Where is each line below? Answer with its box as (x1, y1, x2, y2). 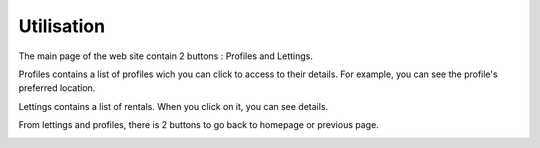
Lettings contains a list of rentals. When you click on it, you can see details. (18, 100, 329, 112)
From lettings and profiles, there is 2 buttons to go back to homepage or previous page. (18, 119, 379, 131)
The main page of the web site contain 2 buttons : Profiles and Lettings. (18, 50, 314, 62)
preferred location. (18, 82, 96, 94)
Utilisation (18, 15, 105, 37)
